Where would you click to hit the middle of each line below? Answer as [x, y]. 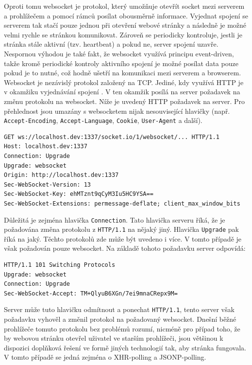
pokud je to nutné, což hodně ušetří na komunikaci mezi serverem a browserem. [123, 73]
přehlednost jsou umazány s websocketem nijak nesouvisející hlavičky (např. [117, 111]
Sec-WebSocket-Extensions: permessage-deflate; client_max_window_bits [122, 203]
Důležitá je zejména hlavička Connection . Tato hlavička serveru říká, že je [115, 219]
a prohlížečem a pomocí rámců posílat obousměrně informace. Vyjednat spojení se [126, 15]
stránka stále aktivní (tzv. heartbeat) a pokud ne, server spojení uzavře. [111, 44]
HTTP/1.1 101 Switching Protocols [60, 265]
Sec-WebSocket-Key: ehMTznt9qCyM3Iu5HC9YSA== [79, 194]
